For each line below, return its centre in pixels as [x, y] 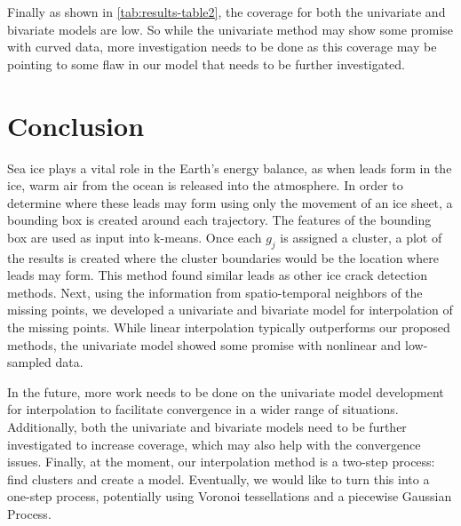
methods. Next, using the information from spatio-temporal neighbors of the [215, 292]
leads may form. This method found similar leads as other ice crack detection [218, 275]
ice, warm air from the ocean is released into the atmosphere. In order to [205, 185]
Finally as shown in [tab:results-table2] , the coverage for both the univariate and [227, 12]
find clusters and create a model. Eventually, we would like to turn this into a [219, 478]
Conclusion [76, 125]
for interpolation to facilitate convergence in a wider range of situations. [203, 409]
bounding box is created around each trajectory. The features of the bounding [219, 220]
